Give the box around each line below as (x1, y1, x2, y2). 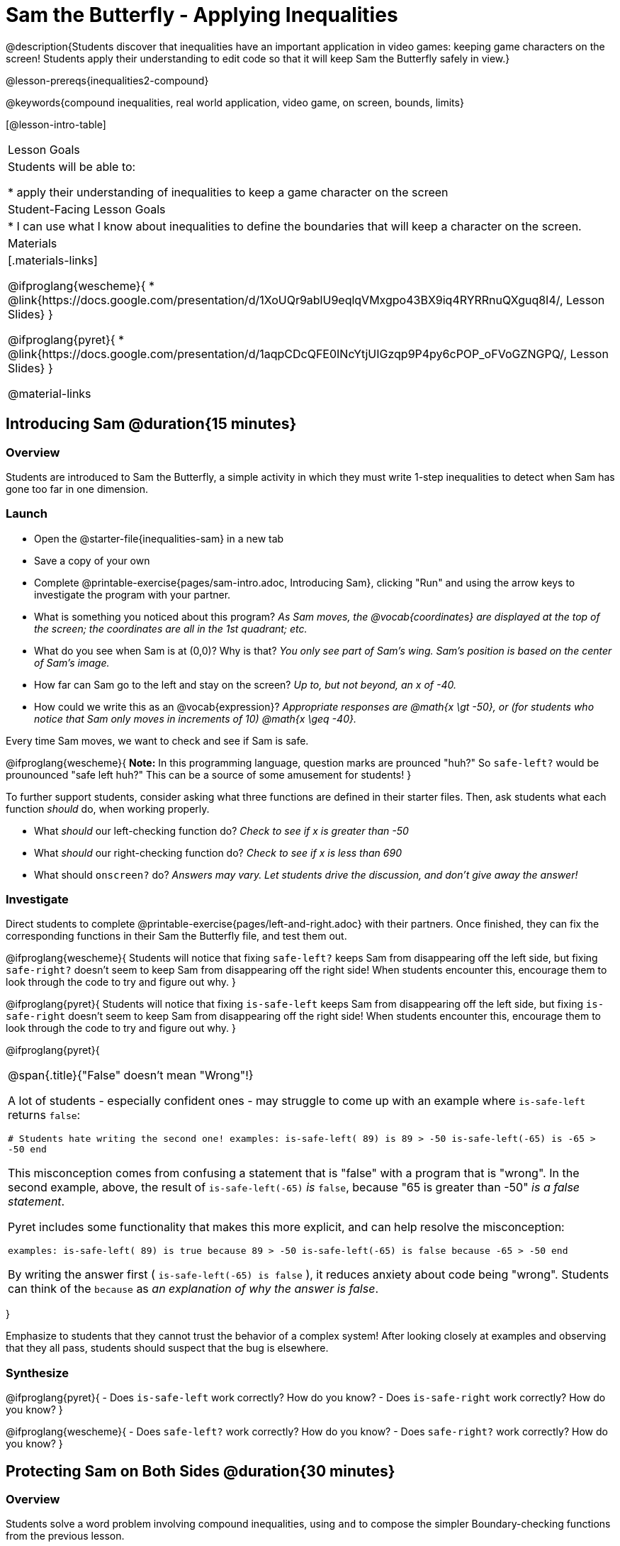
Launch (6, 506, 47, 521)
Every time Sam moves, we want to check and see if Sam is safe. (6, 734, 309, 747)
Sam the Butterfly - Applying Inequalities (6, 3, 398, 27)
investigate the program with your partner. (34, 588, 231, 601)
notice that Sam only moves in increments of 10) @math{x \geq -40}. (34, 712, 356, 725)
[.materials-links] (8, 252, 98, 267)
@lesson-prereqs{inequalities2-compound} (6, 74, 209, 87)
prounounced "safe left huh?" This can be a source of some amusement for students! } (6, 768, 412, 781)
